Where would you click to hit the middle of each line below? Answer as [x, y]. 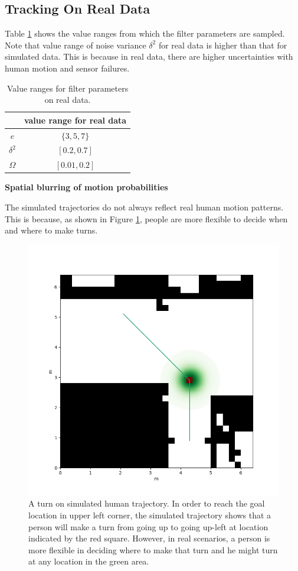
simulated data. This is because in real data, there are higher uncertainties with [149, 56]
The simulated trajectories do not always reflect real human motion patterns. [144, 207]
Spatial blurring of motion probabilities [86, 187]
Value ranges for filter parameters [68, 88]
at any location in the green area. [89, 561]
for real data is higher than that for [223, 45]
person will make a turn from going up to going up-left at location [148, 526]
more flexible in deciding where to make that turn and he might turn [153, 549]
